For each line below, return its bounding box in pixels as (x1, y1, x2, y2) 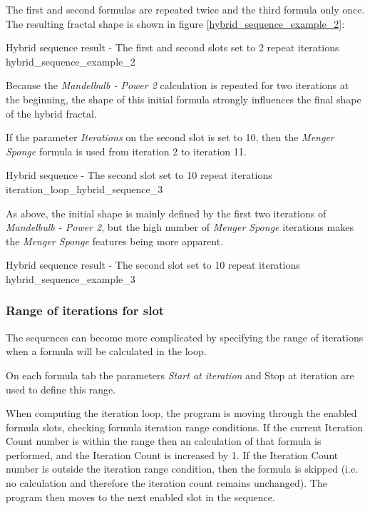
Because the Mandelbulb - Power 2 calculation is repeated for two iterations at (6, 78, 349, 93)
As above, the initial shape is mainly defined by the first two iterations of (6, 205, 327, 220)
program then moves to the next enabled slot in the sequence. (6, 489, 275, 504)
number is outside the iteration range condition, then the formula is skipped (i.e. (6, 461, 359, 476)
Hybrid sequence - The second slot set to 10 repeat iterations (6, 168, 272, 182)
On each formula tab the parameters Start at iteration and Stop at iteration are (6, 367, 354, 382)
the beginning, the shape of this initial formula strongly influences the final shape (6, 91, 361, 106)
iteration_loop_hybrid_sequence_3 (6, 181, 163, 196)
